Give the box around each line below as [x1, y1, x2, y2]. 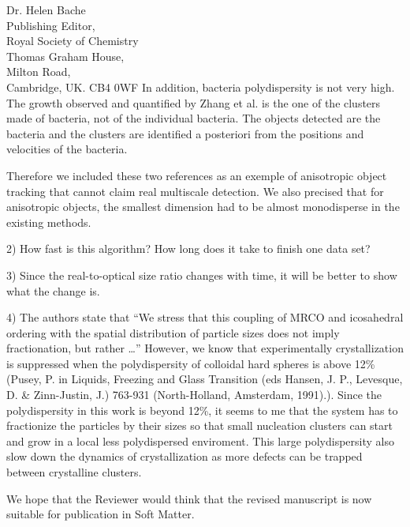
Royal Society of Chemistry [6, 32, 139, 49]
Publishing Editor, [6, 17, 95, 33]
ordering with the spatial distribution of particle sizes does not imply [6, 324, 340, 341]
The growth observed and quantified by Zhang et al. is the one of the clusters [6, 94, 381, 111]
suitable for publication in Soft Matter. [6, 506, 195, 522]
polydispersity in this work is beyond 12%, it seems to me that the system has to [6, 401, 398, 418]
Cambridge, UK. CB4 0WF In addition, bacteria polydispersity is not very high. [6, 78, 395, 95]
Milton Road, [6, 63, 71, 80]
